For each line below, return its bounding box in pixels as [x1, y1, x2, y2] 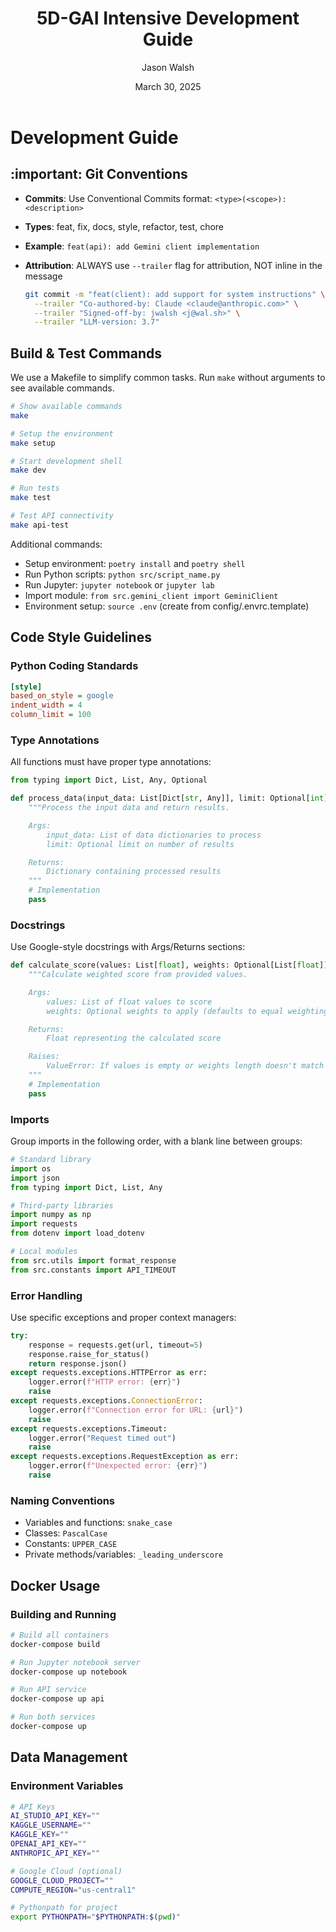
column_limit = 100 [10, 710, 92, 720]
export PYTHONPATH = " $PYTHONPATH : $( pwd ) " [10, 1912, 182, 1922]
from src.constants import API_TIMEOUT [10, 1265, 177, 1275]
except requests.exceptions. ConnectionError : [10, 1396, 203, 1406]
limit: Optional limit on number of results [46, 839, 235, 849]
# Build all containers [10, 1630, 110, 1640]
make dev [10, 465, 47, 476]
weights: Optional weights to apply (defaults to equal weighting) [46, 1006, 333, 1016]
